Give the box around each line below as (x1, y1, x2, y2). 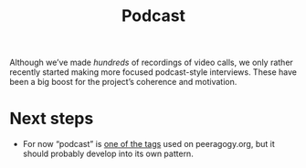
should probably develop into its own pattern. (22, 148, 194, 160)
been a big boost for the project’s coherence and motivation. (9, 77, 237, 88)
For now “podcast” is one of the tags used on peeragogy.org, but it (22, 139, 276, 150)
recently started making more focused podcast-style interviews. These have (9, 67, 298, 78)
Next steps (9, 109, 94, 129)
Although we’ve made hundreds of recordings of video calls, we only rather (9, 57, 294, 68)
